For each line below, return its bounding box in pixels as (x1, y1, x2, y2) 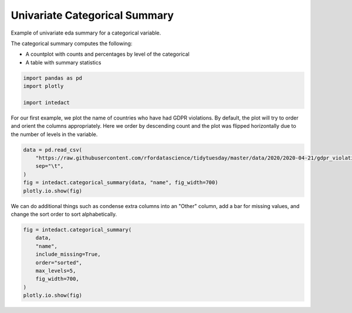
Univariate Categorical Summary (11, 9, 174, 22)
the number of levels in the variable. (11, 131, 98, 138)
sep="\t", (35, 163, 64, 169)
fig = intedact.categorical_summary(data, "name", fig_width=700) (23, 179, 218, 186)
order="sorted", (35, 259, 82, 266)
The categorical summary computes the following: (11, 40, 133, 47)
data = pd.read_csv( (23, 147, 82, 153)
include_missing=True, (35, 251, 101, 258)
